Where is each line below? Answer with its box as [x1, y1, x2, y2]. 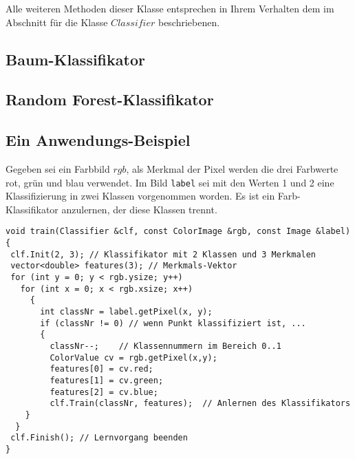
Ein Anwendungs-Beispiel [6, 129, 191, 151]
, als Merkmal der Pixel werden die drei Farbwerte [126, 161, 338, 175]
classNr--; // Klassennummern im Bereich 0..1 [50, 341, 281, 351]
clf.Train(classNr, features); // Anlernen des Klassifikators [50, 398, 351, 409]
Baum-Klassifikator [6, 48, 145, 70]
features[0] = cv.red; [50, 364, 153, 374]
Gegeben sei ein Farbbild [6, 161, 110, 175]
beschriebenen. [158, 14, 220, 29]
